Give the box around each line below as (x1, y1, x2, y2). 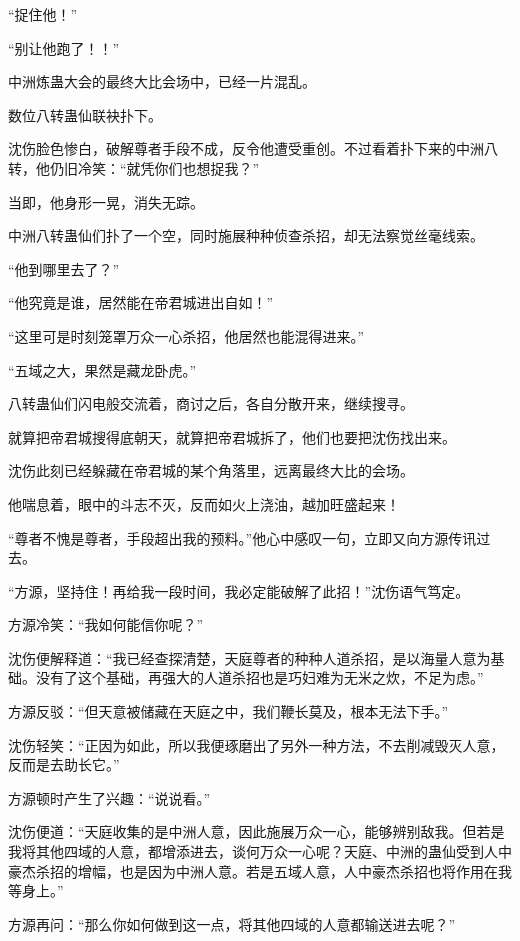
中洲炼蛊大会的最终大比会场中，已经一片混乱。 (8, 71, 316, 92)
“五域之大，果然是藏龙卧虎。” (8, 359, 197, 380)
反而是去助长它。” (8, 754, 120, 775)
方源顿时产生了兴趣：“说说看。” (8, 787, 211, 808)
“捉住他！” (8, 4, 78, 24)
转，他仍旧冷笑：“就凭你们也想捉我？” (8, 157, 260, 178)
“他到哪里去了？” (8, 258, 120, 279)
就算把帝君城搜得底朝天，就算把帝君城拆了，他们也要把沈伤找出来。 (8, 426, 456, 447)
